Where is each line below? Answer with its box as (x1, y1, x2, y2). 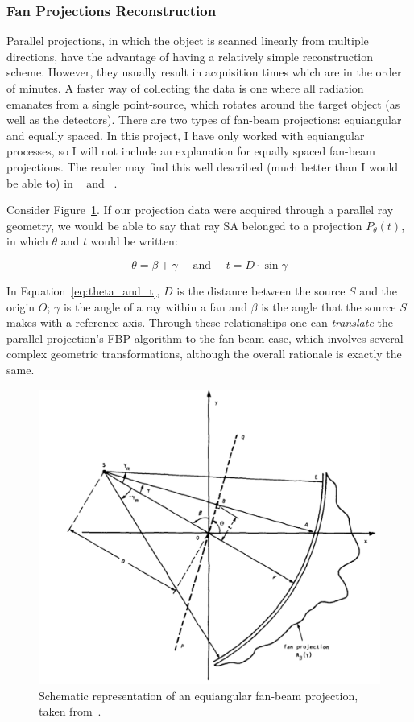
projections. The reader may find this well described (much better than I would (6, 158, 399, 175)
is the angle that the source (261, 298, 396, 315)
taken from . (39, 703, 101, 720)
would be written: (90, 233, 178, 250)
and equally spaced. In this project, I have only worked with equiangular (6, 126, 365, 143)
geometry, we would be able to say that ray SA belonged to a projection (6, 217, 362, 233)
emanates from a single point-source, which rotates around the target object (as (6, 95, 400, 112)
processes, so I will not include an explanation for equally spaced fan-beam (6, 142, 375, 159)
